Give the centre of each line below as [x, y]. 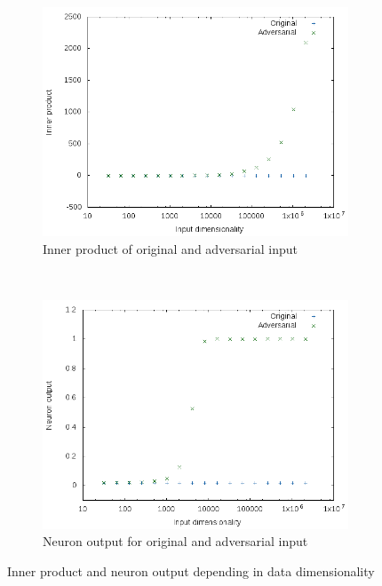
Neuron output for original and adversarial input [175, 541]
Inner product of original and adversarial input [170, 248]
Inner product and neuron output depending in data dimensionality [191, 570]
